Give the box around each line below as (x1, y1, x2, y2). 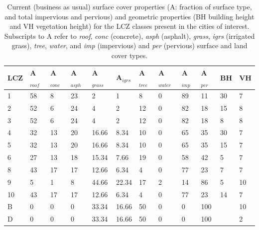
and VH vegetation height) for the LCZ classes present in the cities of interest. (9, 21, 250, 31)
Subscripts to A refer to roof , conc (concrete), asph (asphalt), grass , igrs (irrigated (4, 30, 255, 41)
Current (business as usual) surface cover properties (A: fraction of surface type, (7, 1, 252, 11)
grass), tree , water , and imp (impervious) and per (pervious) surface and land (11, 40, 248, 51)
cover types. (111, 50, 148, 60)
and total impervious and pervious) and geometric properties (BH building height (4, 11, 255, 21)
